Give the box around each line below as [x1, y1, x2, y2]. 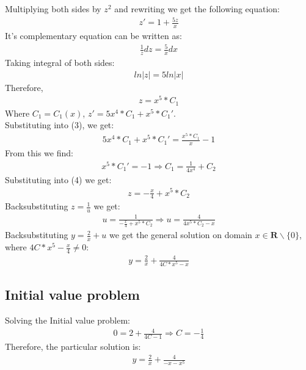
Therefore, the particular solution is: [5, 340, 141, 353]
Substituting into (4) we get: [5, 173, 112, 186]
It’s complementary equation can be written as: [5, 29, 182, 42]
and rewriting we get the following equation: [114, 2, 280, 15]
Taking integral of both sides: [5, 56, 115, 68]
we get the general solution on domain [109, 228, 252, 241]
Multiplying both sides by [5, 2, 101, 15]
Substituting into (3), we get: [5, 118, 114, 131]
